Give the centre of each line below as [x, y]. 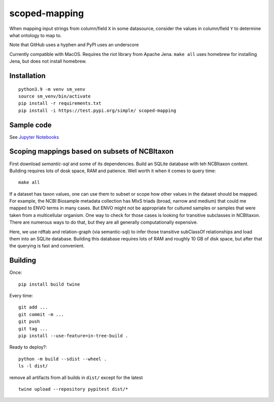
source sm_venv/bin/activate [55, 96]
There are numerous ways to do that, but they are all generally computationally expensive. [104, 222]
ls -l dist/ [33, 366]
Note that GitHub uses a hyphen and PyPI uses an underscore [74, 45]
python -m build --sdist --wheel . [63, 359]
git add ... [33, 307]
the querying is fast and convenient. [47, 246]
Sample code [30, 125]
